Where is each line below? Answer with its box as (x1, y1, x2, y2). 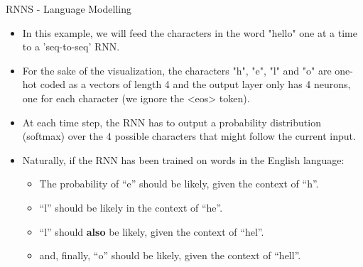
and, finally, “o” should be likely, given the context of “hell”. (39, 248, 301, 263)
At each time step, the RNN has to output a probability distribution (22, 114, 321, 129)
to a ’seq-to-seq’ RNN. (22, 39, 120, 54)
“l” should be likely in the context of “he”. (39, 200, 223, 214)
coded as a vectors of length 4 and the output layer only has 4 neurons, (40, 77, 351, 92)
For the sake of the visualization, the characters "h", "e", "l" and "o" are (22, 62, 332, 77)
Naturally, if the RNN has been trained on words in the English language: (22, 152, 345, 167)
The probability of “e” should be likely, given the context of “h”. (39, 176, 319, 191)
